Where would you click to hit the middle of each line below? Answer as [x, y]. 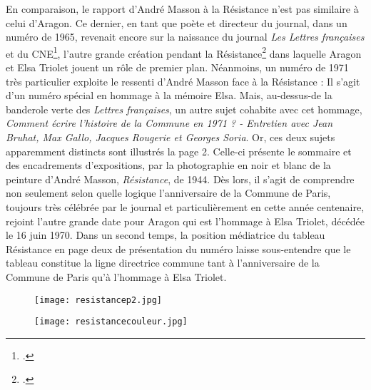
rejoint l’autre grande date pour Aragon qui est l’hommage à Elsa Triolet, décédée [185, 221]
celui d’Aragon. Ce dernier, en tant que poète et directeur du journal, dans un [177, 22]
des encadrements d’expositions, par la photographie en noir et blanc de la [168, 165]
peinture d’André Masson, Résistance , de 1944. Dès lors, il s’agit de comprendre [180, 179]
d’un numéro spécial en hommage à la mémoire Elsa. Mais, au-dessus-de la [169, 95]
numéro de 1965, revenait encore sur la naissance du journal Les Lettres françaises [185, 37]
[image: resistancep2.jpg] [98, 300]
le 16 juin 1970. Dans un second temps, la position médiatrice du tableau [166, 235]
